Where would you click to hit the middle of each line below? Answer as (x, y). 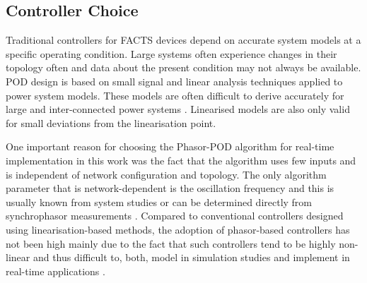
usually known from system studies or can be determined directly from (159, 201)
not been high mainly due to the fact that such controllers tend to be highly (171, 243)
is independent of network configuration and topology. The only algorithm (166, 174)
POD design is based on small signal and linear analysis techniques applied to (174, 81)
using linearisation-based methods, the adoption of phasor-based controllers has (178, 229)
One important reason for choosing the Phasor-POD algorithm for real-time (170, 146)
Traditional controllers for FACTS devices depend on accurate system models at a (183, 40)
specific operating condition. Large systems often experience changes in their (171, 53)
